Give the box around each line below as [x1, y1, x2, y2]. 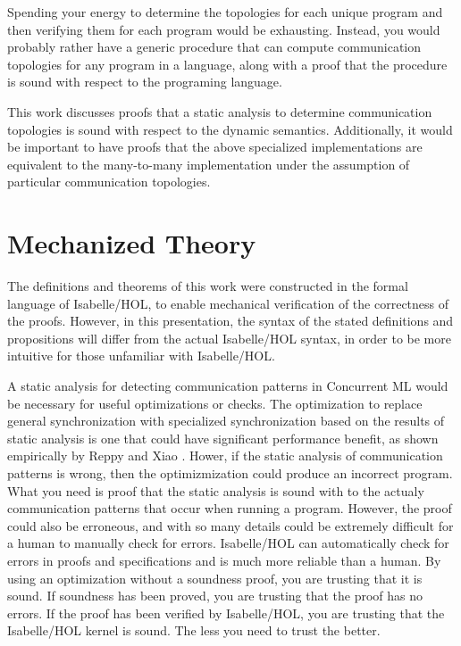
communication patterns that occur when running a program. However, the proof [7, 499, 452, 518]
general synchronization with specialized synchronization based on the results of [7, 411, 445, 430]
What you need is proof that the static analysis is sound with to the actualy [7, 481, 424, 500]
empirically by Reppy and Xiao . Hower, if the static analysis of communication [7, 446, 443, 465]
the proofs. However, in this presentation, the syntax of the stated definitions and [7, 311, 454, 330]
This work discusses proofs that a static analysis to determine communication [7, 102, 432, 120]
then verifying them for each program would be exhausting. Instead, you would [7, 20, 440, 38]
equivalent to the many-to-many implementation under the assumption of [7, 154, 410, 173]
